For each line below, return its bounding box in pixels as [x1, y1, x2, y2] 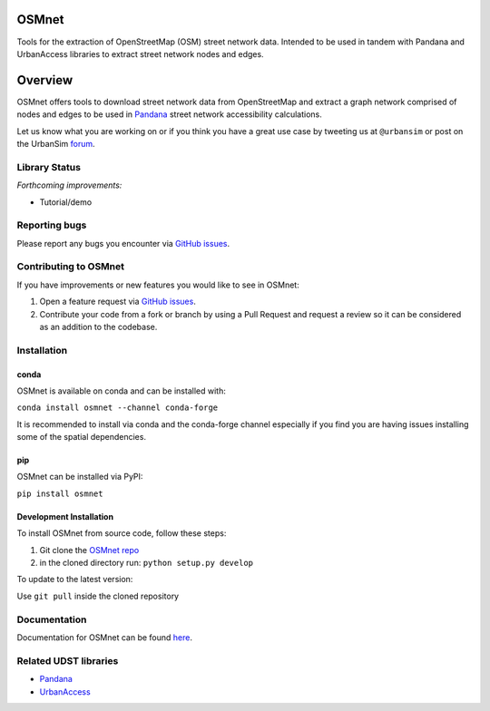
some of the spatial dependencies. [16, 432, 147, 443]
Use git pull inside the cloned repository [16, 590, 180, 601]
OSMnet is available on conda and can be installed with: [16, 385, 226, 396]
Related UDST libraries [16, 654, 119, 667]
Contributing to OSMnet [16, 260, 125, 273]
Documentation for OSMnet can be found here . [16, 631, 193, 643]
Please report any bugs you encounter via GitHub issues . [16, 238, 230, 248]
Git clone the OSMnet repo [39, 544, 140, 555]
